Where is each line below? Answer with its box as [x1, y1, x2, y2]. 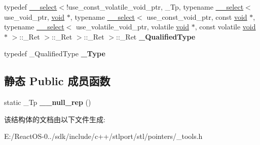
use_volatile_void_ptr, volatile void [76, 21, 189, 32]
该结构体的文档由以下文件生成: [4, 114, 105, 124]
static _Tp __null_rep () [4, 97, 91, 107]
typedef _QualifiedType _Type [4, 48, 105, 59]
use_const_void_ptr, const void [146, 11, 247, 22]
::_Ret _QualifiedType [116, 31, 196, 42]
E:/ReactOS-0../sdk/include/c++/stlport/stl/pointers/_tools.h [4, 131, 203, 141]
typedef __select [4, 2, 57, 12]
